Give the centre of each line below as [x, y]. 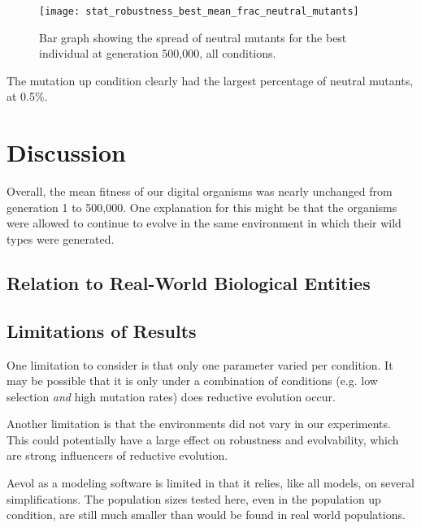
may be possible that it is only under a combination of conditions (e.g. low [192, 381]
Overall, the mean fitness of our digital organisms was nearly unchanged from [200, 191]
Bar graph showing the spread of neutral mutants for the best [193, 37]
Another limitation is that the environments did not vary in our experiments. [199, 424]
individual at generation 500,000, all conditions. [158, 53]
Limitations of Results [102, 330]
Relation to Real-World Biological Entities [189, 282]
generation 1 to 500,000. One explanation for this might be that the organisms [202, 207]
